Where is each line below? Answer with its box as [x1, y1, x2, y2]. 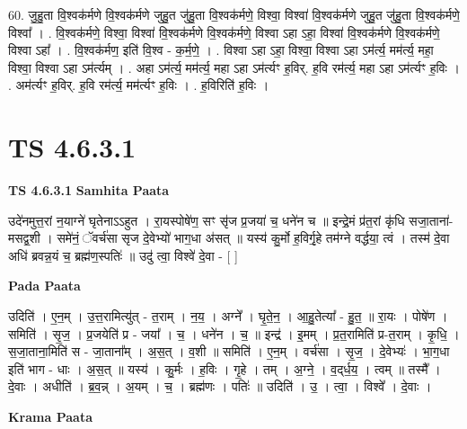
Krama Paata [8, 407, 93, 426]
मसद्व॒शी [8, 228, 40, 247]
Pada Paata [8, 276, 81, 295]
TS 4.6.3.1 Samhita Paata [8, 181, 170, 200]
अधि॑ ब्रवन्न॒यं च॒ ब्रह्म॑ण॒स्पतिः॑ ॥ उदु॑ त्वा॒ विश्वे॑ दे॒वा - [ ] [8, 246, 238, 264]
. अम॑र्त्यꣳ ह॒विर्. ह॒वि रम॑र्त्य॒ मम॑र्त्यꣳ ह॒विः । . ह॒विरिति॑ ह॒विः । [8, 76, 269, 94]
